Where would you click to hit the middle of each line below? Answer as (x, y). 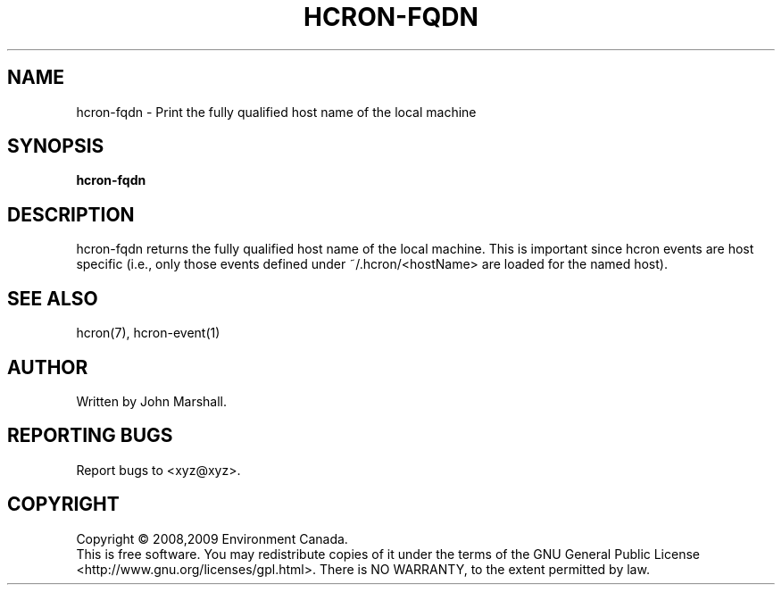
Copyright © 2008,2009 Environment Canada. (212, 538)
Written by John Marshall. (151, 401)
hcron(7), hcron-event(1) (148, 333)
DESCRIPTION (71, 214)
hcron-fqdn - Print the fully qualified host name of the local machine (276, 112)
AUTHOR (48, 367)
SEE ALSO (53, 298)
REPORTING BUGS (90, 436)
